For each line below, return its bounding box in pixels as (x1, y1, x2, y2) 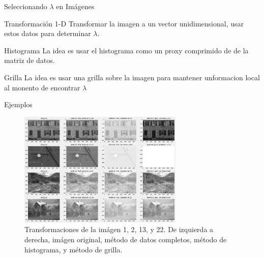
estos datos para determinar (4, 28, 91, 39)
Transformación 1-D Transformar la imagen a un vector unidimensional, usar (4, 18, 244, 28)
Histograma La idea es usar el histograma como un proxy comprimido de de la (4, 45, 249, 55)
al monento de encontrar (4, 82, 80, 92)
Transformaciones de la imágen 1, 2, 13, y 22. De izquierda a (24, 224, 214, 235)
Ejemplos (4, 99, 33, 110)
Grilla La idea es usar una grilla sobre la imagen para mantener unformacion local (4, 72, 260, 82)
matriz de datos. (4, 55, 55, 66)
